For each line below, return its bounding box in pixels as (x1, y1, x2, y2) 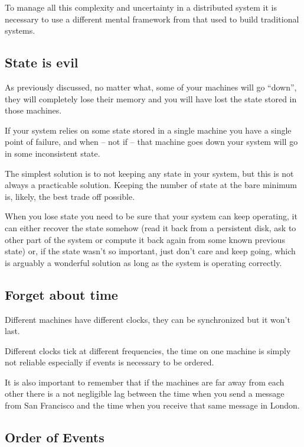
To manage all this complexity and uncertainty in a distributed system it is (5, 1, 277, 13)
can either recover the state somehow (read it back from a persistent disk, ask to (5, 221, 296, 234)
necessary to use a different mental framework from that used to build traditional (5, 12, 299, 25)
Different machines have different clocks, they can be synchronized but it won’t (5, 313, 290, 325)
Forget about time (5, 285, 118, 303)
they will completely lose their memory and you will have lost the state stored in (5, 92, 297, 105)
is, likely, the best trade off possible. (5, 190, 135, 202)
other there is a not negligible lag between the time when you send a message (5, 387, 285, 400)
